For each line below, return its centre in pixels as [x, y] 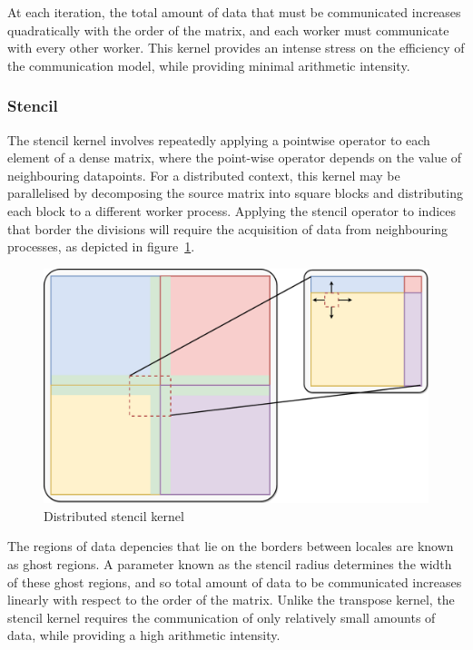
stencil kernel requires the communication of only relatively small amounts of [222, 617]
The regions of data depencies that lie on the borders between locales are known [231, 546]
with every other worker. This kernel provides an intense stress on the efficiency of [236, 48]
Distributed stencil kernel [114, 515]
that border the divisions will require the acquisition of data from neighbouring [228, 228]
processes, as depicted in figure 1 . [101, 246]
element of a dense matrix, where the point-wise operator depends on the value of [235, 158]
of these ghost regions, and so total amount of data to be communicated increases [235, 581]
